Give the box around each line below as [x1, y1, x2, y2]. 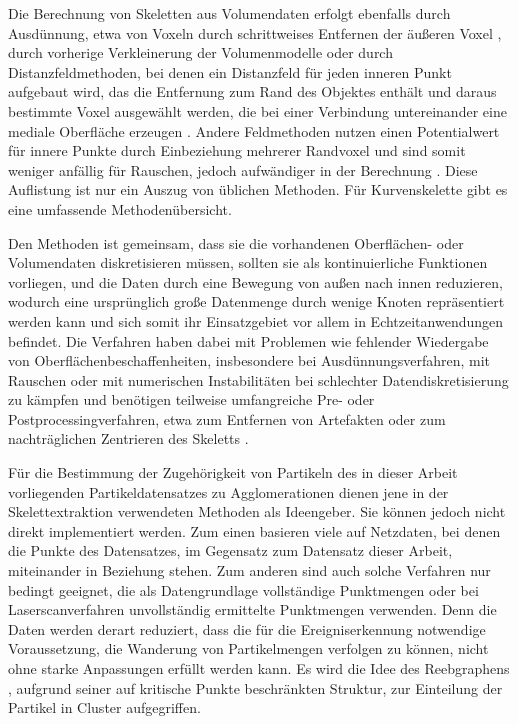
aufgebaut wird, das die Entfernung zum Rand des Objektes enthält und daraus [8, 81, 497, 102]
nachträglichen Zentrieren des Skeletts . [8, 428, 249, 449]
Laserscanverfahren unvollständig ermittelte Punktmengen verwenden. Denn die [8, 599, 497, 620]
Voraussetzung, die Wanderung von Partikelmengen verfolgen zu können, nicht [8, 638, 489, 659]
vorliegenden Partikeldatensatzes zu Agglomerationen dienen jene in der [8, 481, 449, 502]
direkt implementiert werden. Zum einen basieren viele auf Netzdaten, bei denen [8, 520, 501, 541]
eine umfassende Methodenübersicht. [8, 198, 232, 219]
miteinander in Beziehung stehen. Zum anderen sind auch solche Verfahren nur [8, 560, 491, 581]
